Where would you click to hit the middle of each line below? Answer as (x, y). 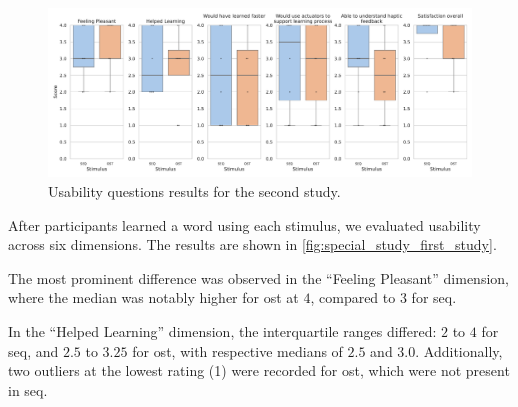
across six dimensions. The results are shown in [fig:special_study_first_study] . (252, 244)
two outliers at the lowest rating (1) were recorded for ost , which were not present (259, 370)
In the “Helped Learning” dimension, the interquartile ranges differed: (222, 330)
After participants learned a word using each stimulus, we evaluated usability (244, 224)
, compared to (353, 297)
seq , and (33, 350)
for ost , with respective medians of (237, 350)
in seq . (28, 389)
